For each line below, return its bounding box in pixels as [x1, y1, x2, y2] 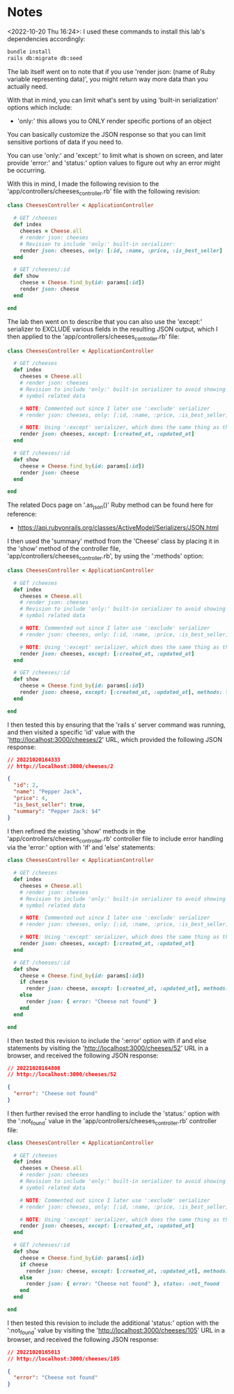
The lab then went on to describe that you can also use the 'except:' [7, 317, 203, 325]
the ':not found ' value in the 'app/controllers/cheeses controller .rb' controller [7, 1116, 217, 1127]
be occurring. [7, 165, 47, 175]
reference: [7, 510, 37, 519]
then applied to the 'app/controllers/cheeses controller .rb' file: [7, 332, 180, 342]
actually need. [7, 82, 48, 91]
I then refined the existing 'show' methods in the [7, 826, 146, 835]
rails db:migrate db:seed [7, 54, 82, 61]
